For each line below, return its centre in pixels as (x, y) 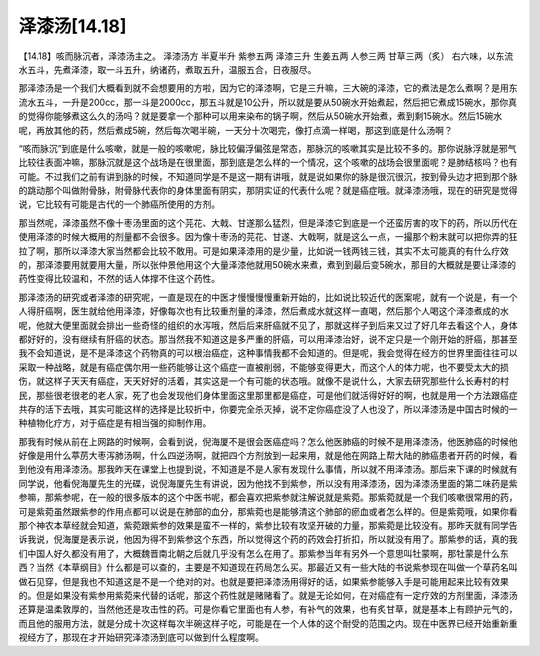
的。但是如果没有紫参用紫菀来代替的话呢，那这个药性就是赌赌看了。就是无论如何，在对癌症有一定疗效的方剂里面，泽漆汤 (268, 595)
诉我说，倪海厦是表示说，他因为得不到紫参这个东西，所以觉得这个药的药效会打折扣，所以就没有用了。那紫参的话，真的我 (268, 539)
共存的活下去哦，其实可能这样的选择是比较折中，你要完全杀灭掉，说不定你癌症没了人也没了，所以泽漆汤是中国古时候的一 (268, 409)
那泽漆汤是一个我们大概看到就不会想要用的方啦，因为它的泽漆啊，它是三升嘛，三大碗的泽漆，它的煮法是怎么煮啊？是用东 (268, 88)
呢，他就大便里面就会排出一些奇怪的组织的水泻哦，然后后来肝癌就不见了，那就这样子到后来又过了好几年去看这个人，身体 (268, 325)
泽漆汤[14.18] (72, 26)
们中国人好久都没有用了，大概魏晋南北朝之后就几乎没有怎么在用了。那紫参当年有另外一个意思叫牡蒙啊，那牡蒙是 (250, 553)
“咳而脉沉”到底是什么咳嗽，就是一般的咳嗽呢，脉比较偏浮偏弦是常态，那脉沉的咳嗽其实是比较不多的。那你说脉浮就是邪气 (267, 148)
